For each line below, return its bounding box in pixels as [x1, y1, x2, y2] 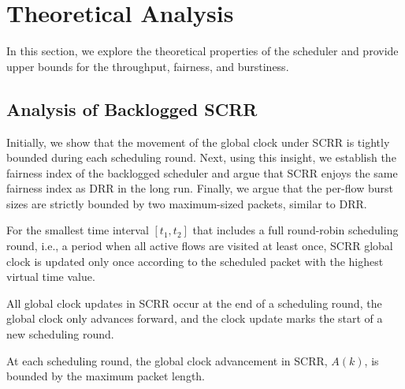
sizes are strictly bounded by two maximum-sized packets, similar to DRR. [6, 195, 367, 211]
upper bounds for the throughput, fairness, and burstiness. [6, 58, 289, 74]
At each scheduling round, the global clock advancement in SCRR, [6, 352, 328, 368]
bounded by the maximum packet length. [6, 368, 206, 384]
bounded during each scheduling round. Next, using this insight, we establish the [6, 149, 396, 166]
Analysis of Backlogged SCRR [6, 96, 258, 121]
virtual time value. [6, 268, 95, 285]
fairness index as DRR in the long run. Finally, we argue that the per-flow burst [6, 180, 393, 196]
